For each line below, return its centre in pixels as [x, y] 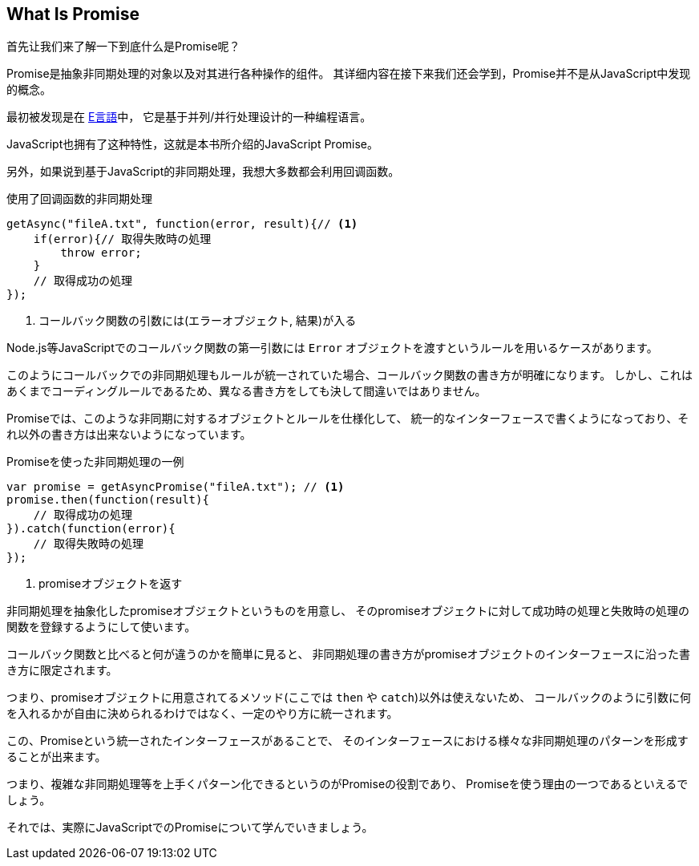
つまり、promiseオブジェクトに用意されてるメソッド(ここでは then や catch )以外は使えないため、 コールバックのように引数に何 [349, 698]
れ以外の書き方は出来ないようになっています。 [129, 435]
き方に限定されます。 [62, 670]
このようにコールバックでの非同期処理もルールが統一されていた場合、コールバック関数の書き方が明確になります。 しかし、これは [350, 375]
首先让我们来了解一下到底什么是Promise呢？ [123, 47]
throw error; [101, 253]
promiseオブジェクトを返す [111, 584]
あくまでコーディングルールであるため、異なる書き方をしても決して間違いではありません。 [246, 391]
